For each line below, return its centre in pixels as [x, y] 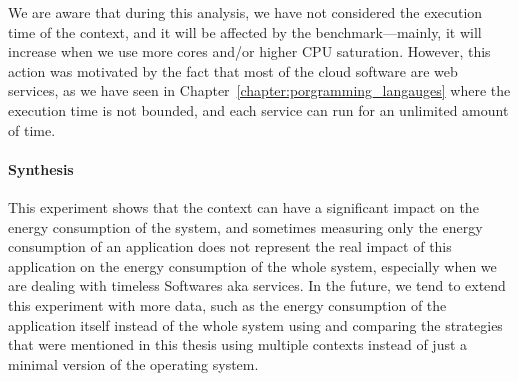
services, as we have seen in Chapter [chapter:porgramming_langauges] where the [259, 90]
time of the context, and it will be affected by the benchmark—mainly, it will [245, 31]
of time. [32, 129]
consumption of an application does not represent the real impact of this [230, 246]
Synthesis [41, 168]
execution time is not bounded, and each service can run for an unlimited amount [258, 109]
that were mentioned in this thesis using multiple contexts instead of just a [238, 344]
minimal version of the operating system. [133, 363]
